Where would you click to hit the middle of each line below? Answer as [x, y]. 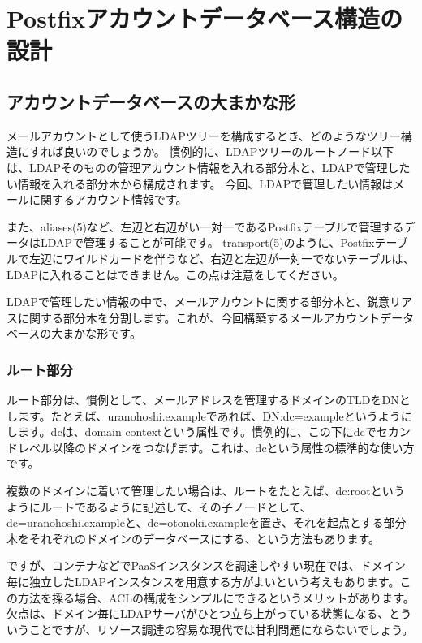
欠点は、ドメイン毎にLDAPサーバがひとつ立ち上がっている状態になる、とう [209, 613]
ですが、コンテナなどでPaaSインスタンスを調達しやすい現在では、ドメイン [206, 565]
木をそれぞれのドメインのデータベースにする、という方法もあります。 [194, 538]
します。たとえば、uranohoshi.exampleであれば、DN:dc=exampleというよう [204, 415]
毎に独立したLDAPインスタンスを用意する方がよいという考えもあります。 [203, 582]
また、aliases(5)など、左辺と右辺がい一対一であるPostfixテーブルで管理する [205, 226]
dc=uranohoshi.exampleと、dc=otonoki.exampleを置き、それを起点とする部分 [207, 522]
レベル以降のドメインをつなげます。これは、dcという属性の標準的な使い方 [216, 447]
